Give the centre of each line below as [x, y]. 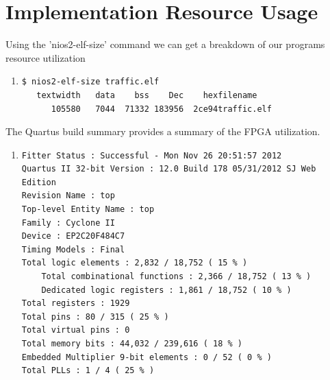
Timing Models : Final [73, 249]
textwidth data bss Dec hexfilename [147, 95]
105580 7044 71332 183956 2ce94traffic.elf [161, 109]
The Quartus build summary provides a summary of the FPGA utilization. [163, 131]
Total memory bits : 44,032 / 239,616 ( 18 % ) [132, 344]
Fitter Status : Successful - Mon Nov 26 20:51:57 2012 [152, 155]
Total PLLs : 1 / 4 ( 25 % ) [88, 371]
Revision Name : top [68, 196]
